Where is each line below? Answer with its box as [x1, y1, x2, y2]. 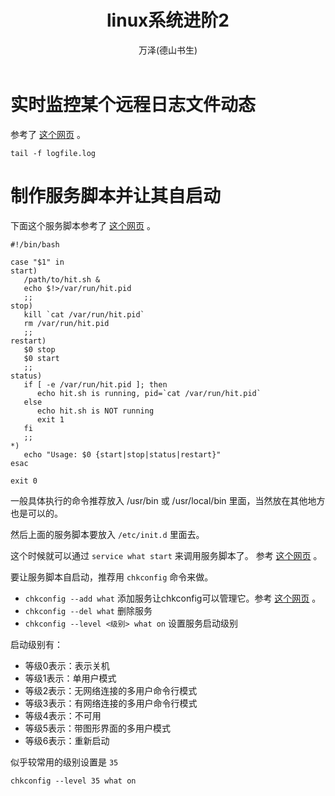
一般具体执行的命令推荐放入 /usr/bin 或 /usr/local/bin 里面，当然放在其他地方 [10, 494, 326, 506]
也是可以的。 [10, 507, 63, 519]
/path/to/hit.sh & [23, 274, 101, 285]
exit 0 [10, 476, 38, 486]
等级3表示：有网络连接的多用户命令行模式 [24, 697, 198, 709]
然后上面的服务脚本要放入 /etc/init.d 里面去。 [10, 528, 205, 540]
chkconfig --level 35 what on [10, 776, 137, 786]
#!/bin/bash [10, 239, 60, 250]
